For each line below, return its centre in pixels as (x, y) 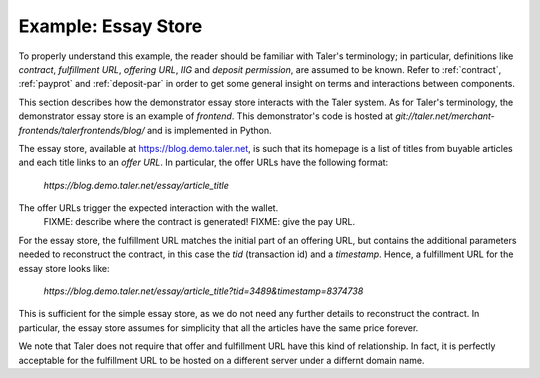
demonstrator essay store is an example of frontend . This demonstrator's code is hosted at (206, 116)
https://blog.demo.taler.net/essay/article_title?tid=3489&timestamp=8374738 (203, 291)
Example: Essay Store (110, 26)
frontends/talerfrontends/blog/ (81, 130)
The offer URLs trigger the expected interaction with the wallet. (148, 208)
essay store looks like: (64, 268)
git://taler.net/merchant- (445, 116)
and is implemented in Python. (209, 130)
